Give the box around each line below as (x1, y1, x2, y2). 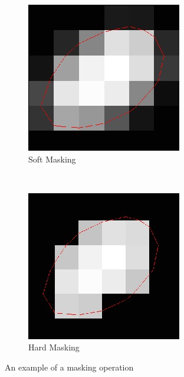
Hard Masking (28, 341, 80, 353)
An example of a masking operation (5, 360, 134, 373)
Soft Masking (28, 152, 76, 165)
